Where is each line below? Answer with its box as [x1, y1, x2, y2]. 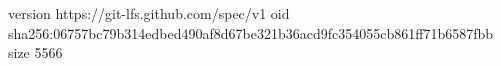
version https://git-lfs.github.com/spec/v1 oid [8, 3, 290, 23]
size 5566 [8, 42, 63, 63]
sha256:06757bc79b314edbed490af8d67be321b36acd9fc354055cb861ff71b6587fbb [8, 22, 494, 43]
